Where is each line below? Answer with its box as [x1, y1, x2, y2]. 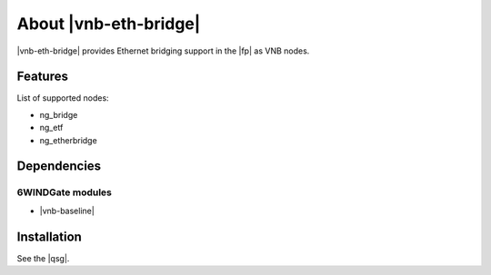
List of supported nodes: [16, 93, 109, 103]
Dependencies [16, 159, 102, 174]
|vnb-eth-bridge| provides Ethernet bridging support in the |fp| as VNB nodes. [16, 45, 310, 56]
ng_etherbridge [39, 134, 97, 145]
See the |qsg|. [16, 252, 70, 263]
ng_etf [39, 123, 64, 133]
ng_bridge [39, 109, 78, 120]
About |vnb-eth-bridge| [16, 14, 201, 34]
